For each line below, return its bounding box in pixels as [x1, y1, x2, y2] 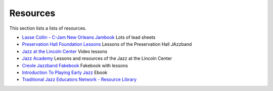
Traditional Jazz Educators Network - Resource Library [22, 76, 137, 82]
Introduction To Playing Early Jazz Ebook [22, 69, 108, 75]
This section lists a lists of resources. [9, 25, 87, 31]
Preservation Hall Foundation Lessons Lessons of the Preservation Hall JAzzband [22, 41, 192, 47]
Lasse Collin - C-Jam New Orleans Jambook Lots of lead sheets [22, 34, 156, 40]
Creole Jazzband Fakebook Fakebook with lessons [22, 62, 128, 68]
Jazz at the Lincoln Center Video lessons [22, 48, 108, 54]
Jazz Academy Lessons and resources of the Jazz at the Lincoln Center [22, 55, 172, 61]
